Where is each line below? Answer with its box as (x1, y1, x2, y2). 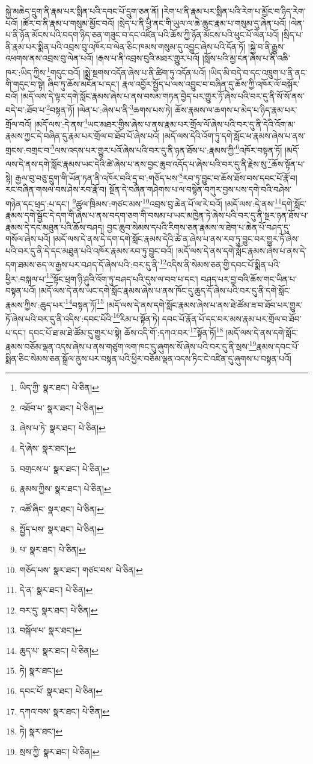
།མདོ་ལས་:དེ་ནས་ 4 (34, 116, 88, 130)
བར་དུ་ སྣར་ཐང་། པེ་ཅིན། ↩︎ (19, 603, 98, 616)
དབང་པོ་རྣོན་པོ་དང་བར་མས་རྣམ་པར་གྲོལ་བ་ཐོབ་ (162, 312, 302, 325)
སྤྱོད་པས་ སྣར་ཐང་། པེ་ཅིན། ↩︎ (19, 523, 104, 535)
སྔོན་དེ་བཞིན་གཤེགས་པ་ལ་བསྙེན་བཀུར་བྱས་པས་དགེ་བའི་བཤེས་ (109, 183, 292, 196)
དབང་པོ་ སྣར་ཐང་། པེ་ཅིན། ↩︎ (19, 685, 103, 697)
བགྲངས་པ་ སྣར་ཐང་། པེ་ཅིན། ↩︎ (19, 462, 110, 474)
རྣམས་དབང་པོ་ (256, 340, 299, 352)
